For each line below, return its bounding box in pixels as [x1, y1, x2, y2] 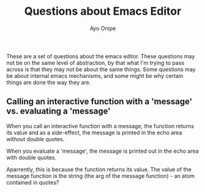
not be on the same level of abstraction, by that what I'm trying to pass [6, 59, 185, 66]
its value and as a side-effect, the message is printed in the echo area [6, 129, 182, 136]
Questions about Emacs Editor [24, 4, 182, 18]
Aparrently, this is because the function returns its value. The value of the [6, 166, 192, 173]
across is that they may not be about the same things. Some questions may [6, 66, 196, 73]
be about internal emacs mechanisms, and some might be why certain [6, 72, 184, 79]
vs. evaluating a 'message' [6, 106, 111, 117]
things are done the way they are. [6, 79, 91, 86]
